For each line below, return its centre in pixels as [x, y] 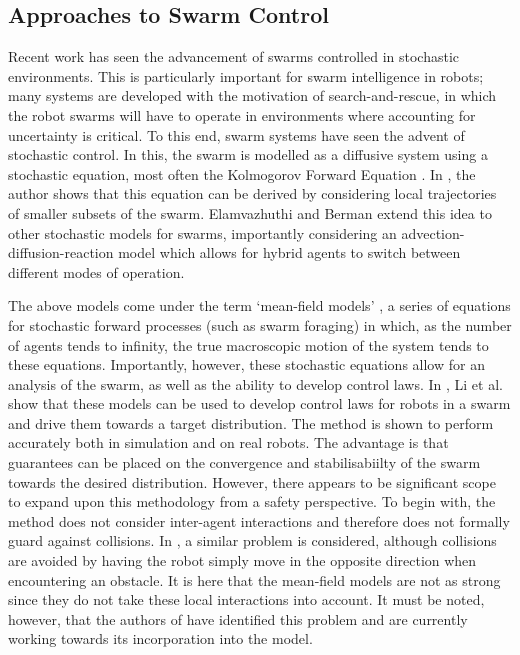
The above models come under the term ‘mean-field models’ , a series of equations [259, 305]
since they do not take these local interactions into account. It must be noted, [246, 599]
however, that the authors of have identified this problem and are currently [238, 618]
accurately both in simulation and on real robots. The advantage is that [228, 442]
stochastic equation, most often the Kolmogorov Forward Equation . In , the [242, 173]
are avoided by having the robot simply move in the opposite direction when [242, 560]
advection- [433, 232]
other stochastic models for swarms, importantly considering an [202, 232]
